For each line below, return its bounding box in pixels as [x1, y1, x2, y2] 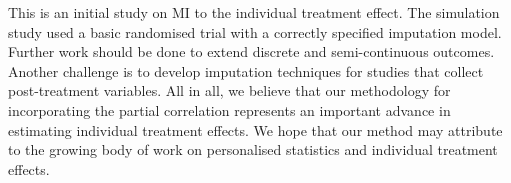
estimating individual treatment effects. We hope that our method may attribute [8, 119, 503, 140]
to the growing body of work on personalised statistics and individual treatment [8, 139, 498, 160]
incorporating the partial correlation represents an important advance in [8, 99, 451, 120]
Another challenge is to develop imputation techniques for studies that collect [8, 60, 484, 81]
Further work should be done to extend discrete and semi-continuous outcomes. [8, 41, 495, 62]
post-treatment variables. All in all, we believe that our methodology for [8, 80, 451, 101]
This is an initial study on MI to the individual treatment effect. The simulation [8, 2, 500, 22]
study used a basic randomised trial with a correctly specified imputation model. [8, 21, 502, 42]
